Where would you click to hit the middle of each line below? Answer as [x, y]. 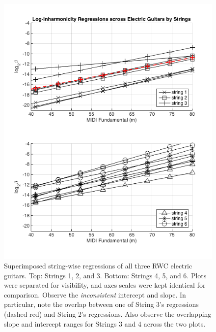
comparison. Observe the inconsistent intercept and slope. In [95, 294]
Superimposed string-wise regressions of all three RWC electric [98, 266]
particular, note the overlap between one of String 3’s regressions [101, 304]
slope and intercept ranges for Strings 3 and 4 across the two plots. [105, 323]
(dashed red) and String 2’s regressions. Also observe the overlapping [108, 314]
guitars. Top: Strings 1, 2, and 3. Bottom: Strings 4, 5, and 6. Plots [105, 275]
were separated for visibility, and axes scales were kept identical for [105, 285]
